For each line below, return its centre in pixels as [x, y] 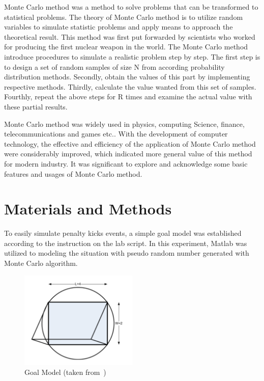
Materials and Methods [88, 209]
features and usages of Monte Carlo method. [73, 173]
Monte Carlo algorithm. [41, 263]
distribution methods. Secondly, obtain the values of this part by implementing [127, 77]
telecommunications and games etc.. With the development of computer [116, 134]
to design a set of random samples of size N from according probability [114, 66]
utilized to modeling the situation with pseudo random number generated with [127, 253]
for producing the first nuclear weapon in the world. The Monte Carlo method [126, 47]
